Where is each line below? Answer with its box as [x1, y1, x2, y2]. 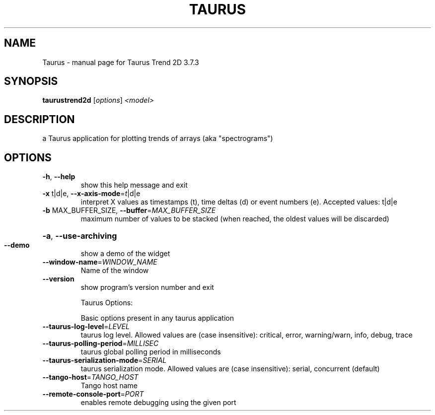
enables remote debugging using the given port [80, 398, 236, 407]
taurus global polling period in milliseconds [80, 347, 221, 356]
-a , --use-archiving [42, 231, 117, 241]
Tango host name [80, 381, 138, 390]
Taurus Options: [80, 298, 133, 307]
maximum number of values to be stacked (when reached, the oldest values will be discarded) [80, 214, 389, 223]
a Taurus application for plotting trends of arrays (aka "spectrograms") [42, 134, 273, 143]
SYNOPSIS [4, 75, 58, 88]
